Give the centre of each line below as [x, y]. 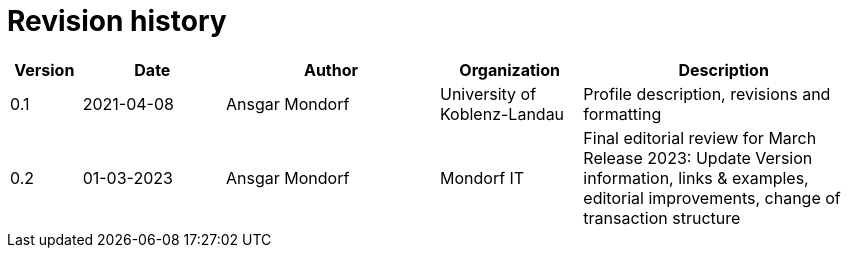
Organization [509, 69]
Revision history [117, 21]
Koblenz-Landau [502, 113]
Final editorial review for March [700, 137]
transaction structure [662, 217]
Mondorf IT [482, 177]
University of [488, 93]
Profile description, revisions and [707, 93]
